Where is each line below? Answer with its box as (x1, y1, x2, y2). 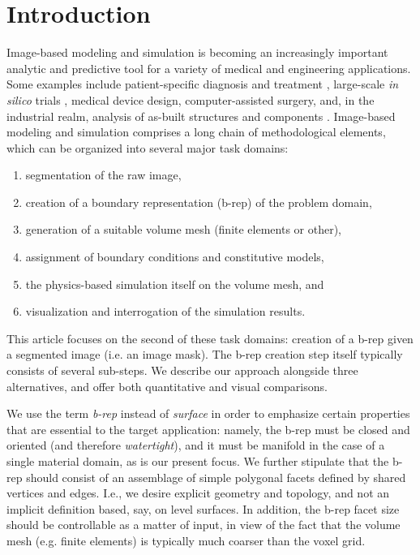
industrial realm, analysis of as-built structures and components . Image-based (6, 107, 396, 124)
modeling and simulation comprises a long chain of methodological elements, (6, 123, 386, 140)
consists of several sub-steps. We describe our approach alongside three (6, 362, 358, 379)
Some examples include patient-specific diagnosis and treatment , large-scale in (6, 75, 399, 92)
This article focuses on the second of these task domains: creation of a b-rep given (6, 329, 414, 346)
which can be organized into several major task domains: (6, 139, 289, 156)
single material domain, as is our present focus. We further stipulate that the (6, 453, 389, 469)
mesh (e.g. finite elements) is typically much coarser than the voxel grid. (6, 531, 366, 549)
